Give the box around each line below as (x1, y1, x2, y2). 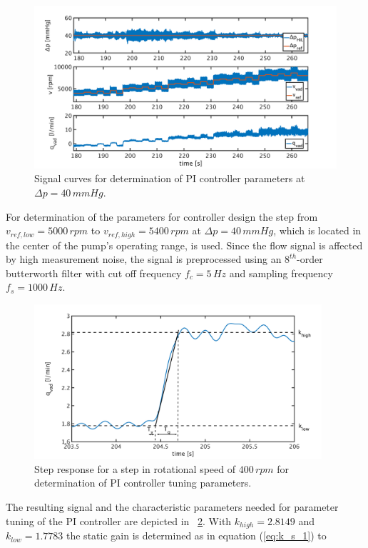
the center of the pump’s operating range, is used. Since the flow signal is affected (6, 237, 363, 252)
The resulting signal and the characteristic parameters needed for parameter (6, 499, 339, 514)
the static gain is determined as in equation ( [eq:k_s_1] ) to (66, 528, 327, 543)
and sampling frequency (229, 265, 333, 280)
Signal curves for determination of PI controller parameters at (34, 171, 305, 186)
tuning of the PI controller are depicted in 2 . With (6, 513, 232, 528)
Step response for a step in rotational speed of (34, 461, 235, 476)
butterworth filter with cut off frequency (6, 265, 182, 280)
